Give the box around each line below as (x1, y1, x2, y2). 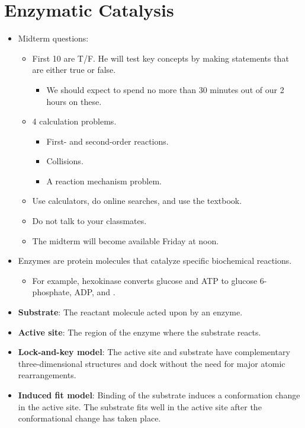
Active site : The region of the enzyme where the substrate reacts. (18, 325, 261, 338)
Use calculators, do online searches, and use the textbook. (32, 194, 242, 207)
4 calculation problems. (32, 115, 117, 127)
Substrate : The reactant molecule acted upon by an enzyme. (18, 306, 243, 318)
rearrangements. (18, 369, 76, 381)
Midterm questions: (18, 32, 89, 44)
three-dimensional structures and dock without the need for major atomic (18, 357, 285, 369)
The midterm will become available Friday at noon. (32, 234, 219, 247)
